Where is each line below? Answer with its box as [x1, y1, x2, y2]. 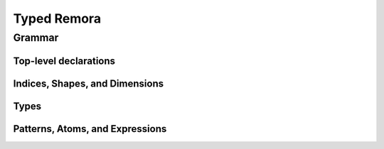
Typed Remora [13, 11, 102, 26]
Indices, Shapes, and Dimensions [13, 77, 164, 89]
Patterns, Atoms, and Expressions [13, 123, 167, 135]
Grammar [13, 31, 59, 44]
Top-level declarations [13, 55, 116, 67]
